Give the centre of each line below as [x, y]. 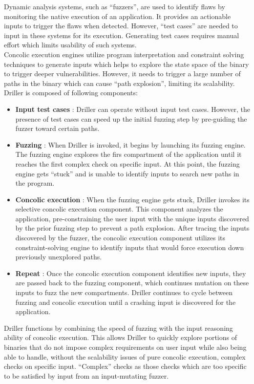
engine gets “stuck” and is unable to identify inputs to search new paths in [127, 173]
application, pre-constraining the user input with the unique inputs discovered [132, 218]
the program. [35, 183]
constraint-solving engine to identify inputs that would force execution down [130, 247]
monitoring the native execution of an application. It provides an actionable [117, 16]
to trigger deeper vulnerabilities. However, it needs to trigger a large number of [122, 74]
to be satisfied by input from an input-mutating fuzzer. [86, 375]
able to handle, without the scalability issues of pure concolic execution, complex [125, 356]
